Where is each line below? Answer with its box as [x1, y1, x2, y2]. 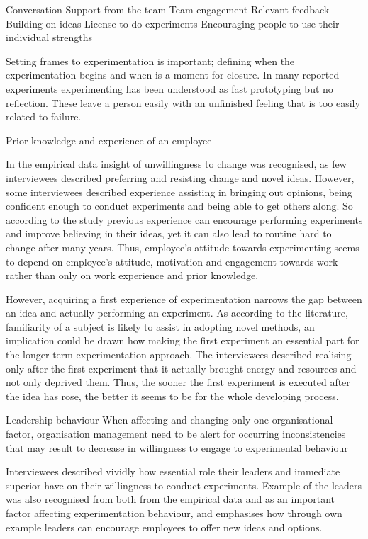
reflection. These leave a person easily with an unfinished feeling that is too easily [6, 95, 360, 110]
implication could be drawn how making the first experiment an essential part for [6, 333, 359, 348]
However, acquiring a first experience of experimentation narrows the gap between [6, 291, 362, 306]
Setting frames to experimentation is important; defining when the [6, 53, 295, 68]
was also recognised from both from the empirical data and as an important [6, 492, 335, 506]
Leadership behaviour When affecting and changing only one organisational [6, 412, 333, 427]
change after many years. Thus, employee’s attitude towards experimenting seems [6, 239, 359, 254]
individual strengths [6, 30, 92, 45]
